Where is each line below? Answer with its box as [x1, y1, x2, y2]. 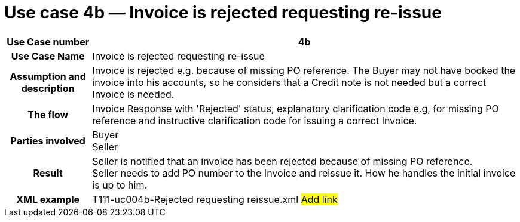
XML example [16, 193, 80, 205]
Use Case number [7, 35, 90, 48]
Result [33, 166, 63, 179]
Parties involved [10, 134, 85, 147]
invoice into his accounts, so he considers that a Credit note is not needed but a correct [92, 76, 487, 88]
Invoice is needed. [92, 88, 175, 100]
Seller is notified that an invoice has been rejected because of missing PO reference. [92, 155, 473, 167]
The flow [27, 108, 69, 121]
